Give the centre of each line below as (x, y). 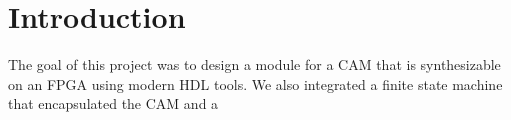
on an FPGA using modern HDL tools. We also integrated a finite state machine (255, 83)
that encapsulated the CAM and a (113, 103)
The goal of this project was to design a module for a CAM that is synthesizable (254, 64)
